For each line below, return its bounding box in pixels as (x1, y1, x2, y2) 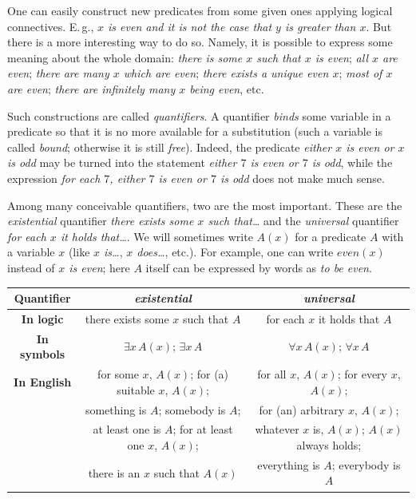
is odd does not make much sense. (220, 169, 385, 186)
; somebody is (158, 401, 226, 418)
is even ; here (69, 259, 130, 275)
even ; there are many (7, 65, 109, 81)
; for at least (172, 421, 233, 438)
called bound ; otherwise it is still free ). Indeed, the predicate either (7, 138, 332, 155)
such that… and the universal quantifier (208, 212, 399, 229)
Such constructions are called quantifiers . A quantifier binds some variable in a (7, 107, 391, 124)
